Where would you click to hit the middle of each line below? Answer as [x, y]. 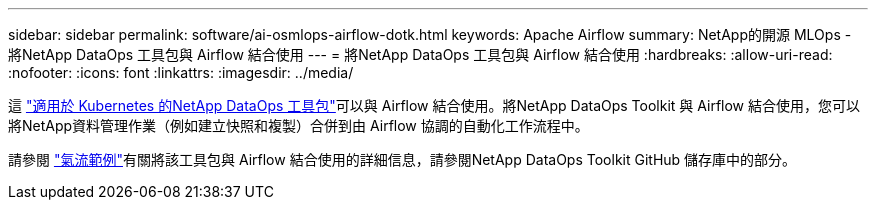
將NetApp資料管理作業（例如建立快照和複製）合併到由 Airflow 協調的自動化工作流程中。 [298, 125]
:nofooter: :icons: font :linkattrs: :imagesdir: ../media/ [181, 72]
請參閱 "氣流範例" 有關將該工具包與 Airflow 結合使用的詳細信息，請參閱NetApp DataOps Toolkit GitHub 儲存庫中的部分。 [402, 159]
